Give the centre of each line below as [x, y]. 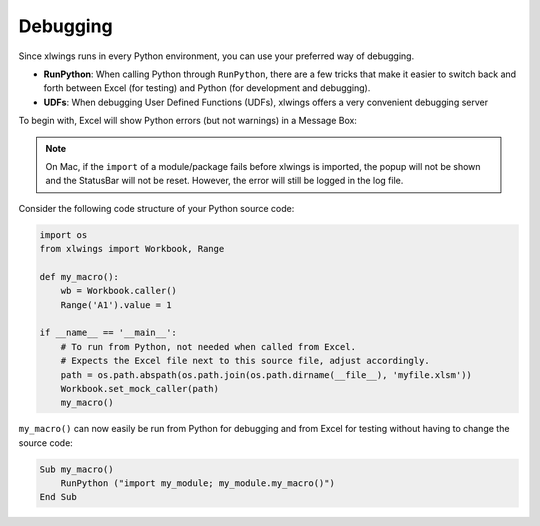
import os [63, 234]
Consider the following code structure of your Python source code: [156, 208]
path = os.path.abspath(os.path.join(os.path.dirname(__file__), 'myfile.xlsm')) [266, 374]
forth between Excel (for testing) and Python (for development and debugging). [207, 88]
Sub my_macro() [76, 469]
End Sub [58, 497]
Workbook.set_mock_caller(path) [140, 388]
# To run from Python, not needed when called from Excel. [208, 346]
